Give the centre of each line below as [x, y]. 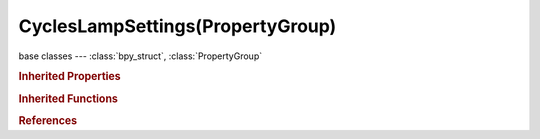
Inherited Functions [68, 98]
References [48, 120]
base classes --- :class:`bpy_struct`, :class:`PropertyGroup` [140, 56]
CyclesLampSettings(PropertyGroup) [177, 26]
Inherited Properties [70, 77]
